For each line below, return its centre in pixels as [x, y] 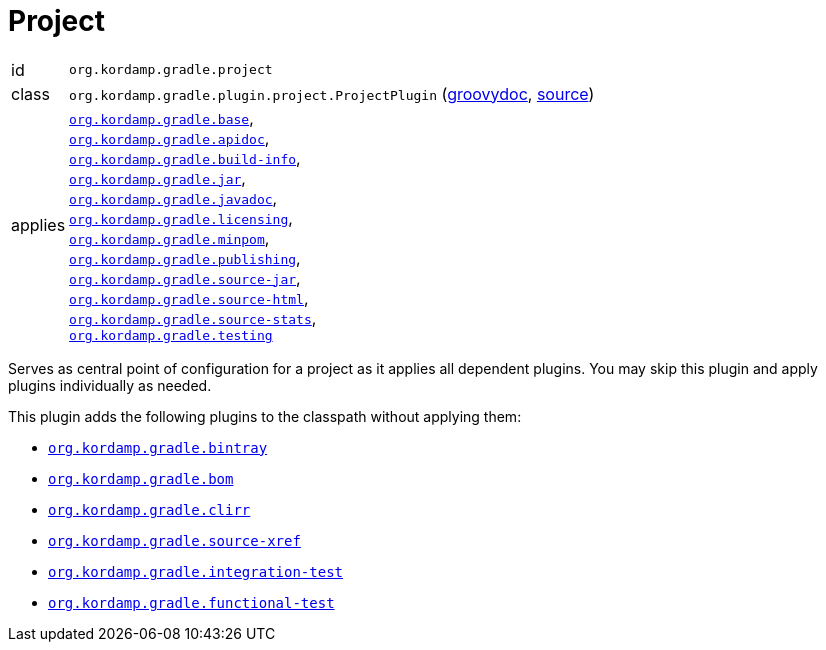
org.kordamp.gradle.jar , [157, 177]
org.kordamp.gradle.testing [171, 335]
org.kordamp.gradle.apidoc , [169, 137]
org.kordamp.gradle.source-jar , [185, 277]
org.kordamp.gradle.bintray [158, 447]
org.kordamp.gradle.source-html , [189, 297]
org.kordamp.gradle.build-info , [185, 157]
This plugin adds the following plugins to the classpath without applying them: [265, 416]
